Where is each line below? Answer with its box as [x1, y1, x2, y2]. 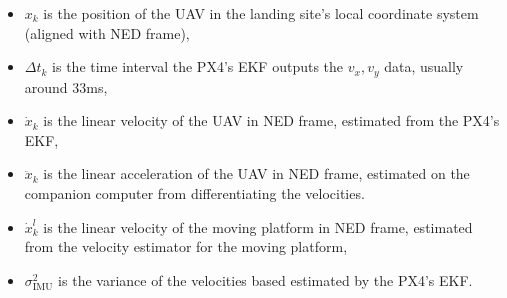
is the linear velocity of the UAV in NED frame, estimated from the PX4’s [43, 110, 500, 131]
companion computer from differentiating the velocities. [24, 183, 365, 204]
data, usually [384, 56, 464, 77]
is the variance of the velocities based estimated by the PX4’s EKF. [58, 269, 473, 290]
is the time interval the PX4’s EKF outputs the [52, 56, 344, 77]
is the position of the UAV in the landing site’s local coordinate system [43, 3, 479, 23]
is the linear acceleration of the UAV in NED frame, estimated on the [43, 163, 470, 184]
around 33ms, [24, 76, 108, 97]
